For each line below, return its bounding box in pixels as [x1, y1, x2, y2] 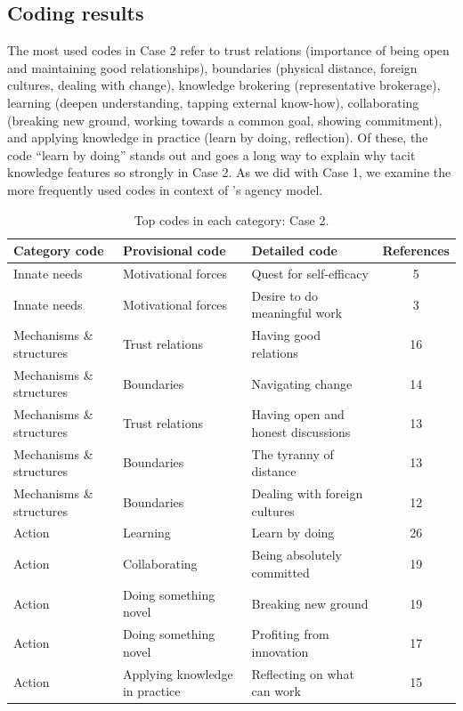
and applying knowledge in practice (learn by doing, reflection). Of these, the [7, 128, 428, 147]
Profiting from [251, 625, 329, 643]
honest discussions [251, 422, 351, 440]
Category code [13, 241, 104, 260]
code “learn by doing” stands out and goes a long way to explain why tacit [7, 145, 416, 164]
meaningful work [251, 303, 343, 322]
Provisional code [122, 241, 226, 260]
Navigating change [251, 374, 353, 392]
